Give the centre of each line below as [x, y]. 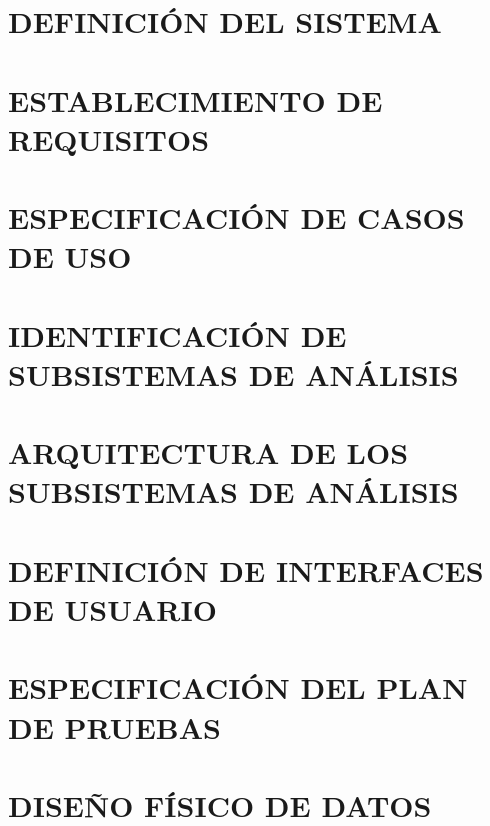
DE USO [70, 256]
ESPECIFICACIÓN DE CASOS [236, 217]
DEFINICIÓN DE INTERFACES [246, 569]
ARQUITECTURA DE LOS [208, 452]
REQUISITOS [109, 138]
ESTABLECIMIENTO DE [195, 99]
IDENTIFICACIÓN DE [177, 334]
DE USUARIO [112, 609]
